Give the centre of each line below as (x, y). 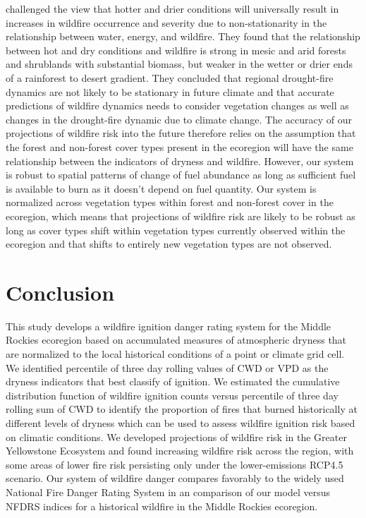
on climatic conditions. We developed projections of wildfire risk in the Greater (176, 436)
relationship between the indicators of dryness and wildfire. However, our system (180, 161)
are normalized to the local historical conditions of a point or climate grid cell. (175, 354)
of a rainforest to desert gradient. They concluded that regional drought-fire (170, 77)
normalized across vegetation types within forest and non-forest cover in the (170, 202)
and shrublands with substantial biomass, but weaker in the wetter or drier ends (179, 64)
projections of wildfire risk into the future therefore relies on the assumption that (181, 133)
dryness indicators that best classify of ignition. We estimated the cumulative (173, 381)
